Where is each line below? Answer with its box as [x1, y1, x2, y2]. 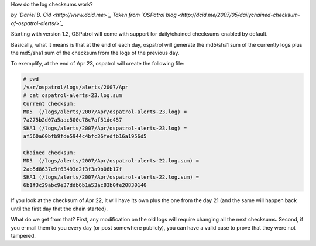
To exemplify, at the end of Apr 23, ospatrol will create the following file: [11, 60, 184, 67]
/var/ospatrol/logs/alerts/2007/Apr [23, 84, 129, 91]
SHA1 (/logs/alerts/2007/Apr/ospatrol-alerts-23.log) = [23, 124, 187, 131]
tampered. [11, 232, 36, 239]
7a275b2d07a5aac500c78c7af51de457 [23, 117, 122, 123]
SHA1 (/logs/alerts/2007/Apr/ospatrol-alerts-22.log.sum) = [23, 174, 200, 181]
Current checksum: [23, 100, 76, 107]
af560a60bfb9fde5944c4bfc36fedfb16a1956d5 [23, 133, 147, 140]
